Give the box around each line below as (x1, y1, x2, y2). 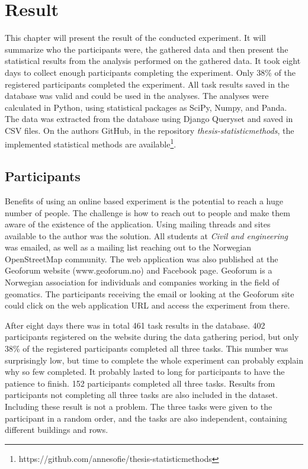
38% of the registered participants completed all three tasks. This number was (5, 342, 288, 355)
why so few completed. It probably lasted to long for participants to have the (5, 365, 285, 378)
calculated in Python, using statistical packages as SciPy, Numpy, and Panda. (5, 101, 287, 113)
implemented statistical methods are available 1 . (5, 136, 177, 150)
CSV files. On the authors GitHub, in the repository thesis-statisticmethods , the (5, 124, 294, 136)
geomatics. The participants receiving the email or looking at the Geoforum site (5, 287, 294, 300)
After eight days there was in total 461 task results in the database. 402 (5, 319, 265, 331)
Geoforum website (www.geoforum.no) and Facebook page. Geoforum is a (5, 264, 272, 277)
